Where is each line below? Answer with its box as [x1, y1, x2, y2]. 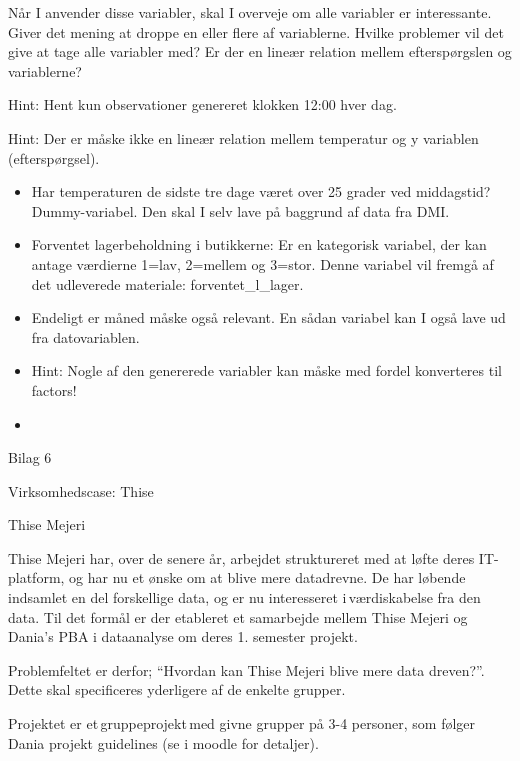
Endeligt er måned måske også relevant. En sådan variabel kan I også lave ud [31, 307, 506, 328]
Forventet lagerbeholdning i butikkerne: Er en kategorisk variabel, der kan [31, 234, 487, 255]
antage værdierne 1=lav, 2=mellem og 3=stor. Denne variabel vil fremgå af [31, 253, 494, 274]
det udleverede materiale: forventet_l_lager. [31, 273, 304, 294]
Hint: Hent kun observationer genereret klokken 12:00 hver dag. [8, 94, 397, 115]
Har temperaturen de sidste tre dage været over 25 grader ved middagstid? [31, 181, 491, 202]
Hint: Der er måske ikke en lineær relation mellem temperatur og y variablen [8, 127, 479, 148]
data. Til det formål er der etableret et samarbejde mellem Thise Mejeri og [8, 606, 468, 627]
